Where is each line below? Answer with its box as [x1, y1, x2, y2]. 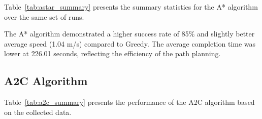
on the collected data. [4, 106, 72, 117]
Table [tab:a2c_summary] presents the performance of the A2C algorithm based [4, 97, 255, 107]
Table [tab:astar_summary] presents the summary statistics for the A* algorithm [4, 2, 258, 12]
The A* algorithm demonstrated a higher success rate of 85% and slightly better [4, 28, 255, 39]
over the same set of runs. [4, 11, 84, 22]
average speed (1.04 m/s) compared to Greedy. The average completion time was [4, 38, 256, 49]
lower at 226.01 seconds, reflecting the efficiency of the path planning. [4, 48, 221, 59]
